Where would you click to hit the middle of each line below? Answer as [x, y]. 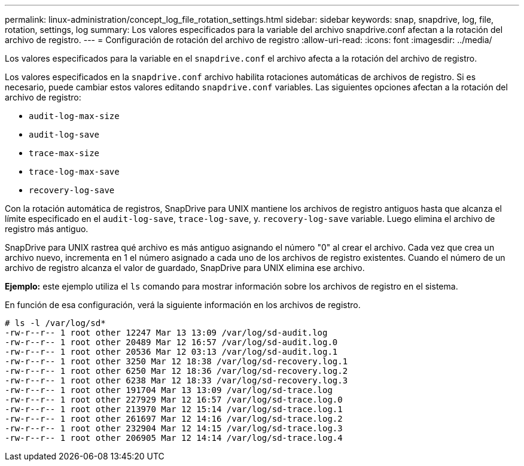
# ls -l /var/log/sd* [55, 323]
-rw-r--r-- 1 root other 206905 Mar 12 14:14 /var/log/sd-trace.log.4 [174, 438]
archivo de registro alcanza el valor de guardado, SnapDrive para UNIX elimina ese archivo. [185, 268]
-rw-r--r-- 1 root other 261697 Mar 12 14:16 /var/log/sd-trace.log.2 [174, 419]
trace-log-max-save [74, 172]
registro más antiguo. [47, 229]
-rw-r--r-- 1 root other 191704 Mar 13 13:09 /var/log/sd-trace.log [169, 390]
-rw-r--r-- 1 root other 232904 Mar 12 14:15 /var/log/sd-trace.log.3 [174, 428]
